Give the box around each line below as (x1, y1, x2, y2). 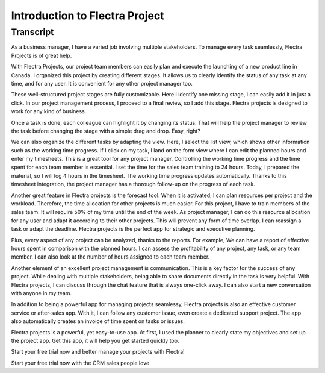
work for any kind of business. (11, 108, 87, 115)
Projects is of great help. (11, 52, 72, 59)
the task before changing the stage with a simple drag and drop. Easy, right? (11, 127, 201, 134)
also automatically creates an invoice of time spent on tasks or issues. (11, 318, 185, 325)
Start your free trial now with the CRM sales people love (11, 359, 150, 366)
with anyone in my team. (11, 289, 72, 296)
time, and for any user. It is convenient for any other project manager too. (11, 80, 193, 87)
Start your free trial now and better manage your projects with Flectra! (11, 348, 185, 356)
